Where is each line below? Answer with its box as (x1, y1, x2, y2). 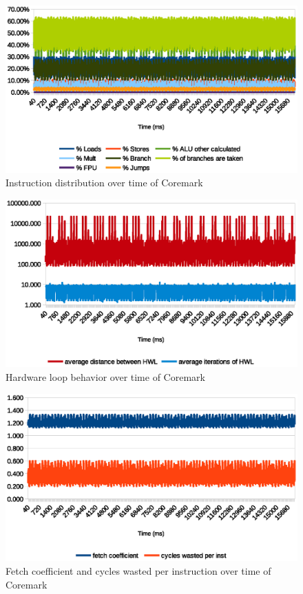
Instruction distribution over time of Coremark (6, 175, 203, 190)
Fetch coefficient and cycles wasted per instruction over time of (6, 564, 271, 578)
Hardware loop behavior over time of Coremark (6, 369, 205, 384)
